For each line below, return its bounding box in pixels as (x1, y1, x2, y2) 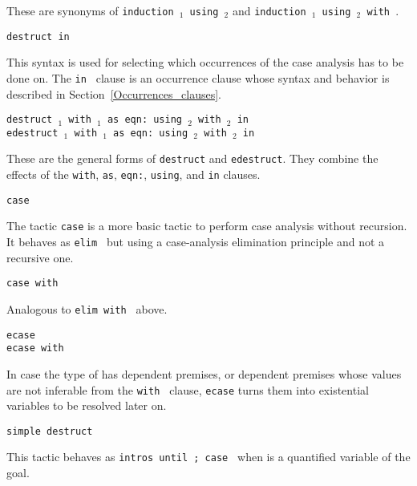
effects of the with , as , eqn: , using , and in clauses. (6, 166, 261, 183)
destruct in (6, 30, 70, 43)
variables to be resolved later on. (6, 397, 167, 414)
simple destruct (6, 425, 93, 437)
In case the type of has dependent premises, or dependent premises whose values (6, 365, 402, 382)
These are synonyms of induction (6, 2, 174, 18)
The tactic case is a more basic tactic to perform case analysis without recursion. (6, 217, 407, 234)
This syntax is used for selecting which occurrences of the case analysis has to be (6, 54, 404, 71)
